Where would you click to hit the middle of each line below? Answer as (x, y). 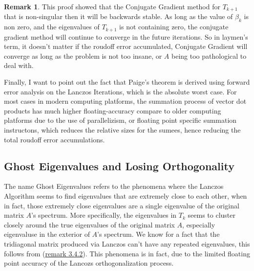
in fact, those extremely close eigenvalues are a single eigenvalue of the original (122, 205)
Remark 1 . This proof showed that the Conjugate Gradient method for (112, 6)
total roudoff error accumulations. (54, 139)
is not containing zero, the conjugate (174, 27)
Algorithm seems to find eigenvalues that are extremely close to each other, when (126, 196)
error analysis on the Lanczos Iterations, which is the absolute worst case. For (120, 91)
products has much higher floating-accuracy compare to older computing (113, 110)
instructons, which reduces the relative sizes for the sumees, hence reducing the (122, 130)
